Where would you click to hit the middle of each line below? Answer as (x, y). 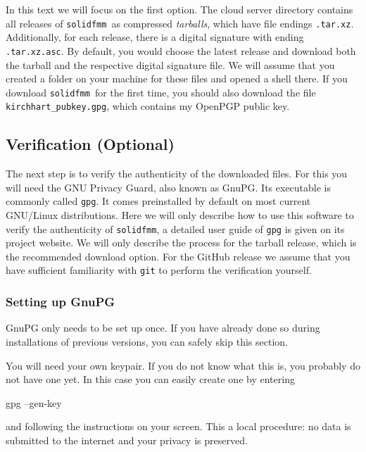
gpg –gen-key (34, 402)
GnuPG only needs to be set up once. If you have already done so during (163, 328)
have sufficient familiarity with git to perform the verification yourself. (159, 270)
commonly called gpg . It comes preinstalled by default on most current (158, 201)
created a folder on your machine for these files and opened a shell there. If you (177, 79)
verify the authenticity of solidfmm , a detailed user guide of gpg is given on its (175, 228)
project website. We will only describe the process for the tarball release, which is (181, 243)
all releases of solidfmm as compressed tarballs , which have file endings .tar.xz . (180, 23)
